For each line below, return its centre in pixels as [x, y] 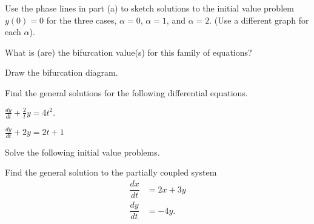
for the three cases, [82, 20]
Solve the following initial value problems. [82, 152]
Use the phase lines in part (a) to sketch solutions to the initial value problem [149, 8]
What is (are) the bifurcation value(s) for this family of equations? [129, 52]
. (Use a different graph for [259, 20]
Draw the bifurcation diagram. [62, 72]
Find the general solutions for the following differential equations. [126, 92]
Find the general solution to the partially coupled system [111, 172]
